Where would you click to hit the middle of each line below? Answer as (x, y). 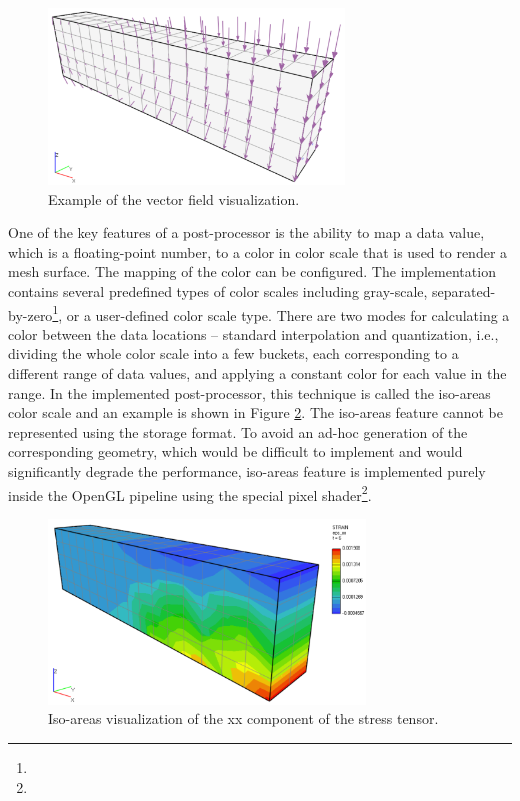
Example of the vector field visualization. (174, 198)
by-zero (30, 314)
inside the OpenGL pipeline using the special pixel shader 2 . (190, 493)
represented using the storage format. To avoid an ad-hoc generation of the (238, 431)
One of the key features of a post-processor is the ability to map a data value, (246, 232)
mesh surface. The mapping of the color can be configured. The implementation (252, 271)
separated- (464, 290)
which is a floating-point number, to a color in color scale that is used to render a (258, 251)
